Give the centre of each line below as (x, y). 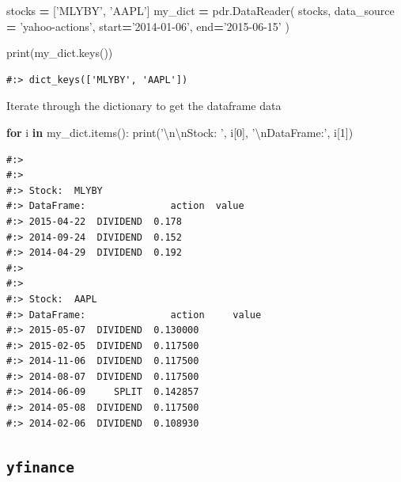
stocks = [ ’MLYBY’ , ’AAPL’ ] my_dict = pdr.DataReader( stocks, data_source (200, 10)
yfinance (40, 467)
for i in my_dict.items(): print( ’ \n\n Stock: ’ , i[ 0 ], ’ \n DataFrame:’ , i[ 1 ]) (180, 132)
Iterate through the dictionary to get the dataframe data (144, 106)
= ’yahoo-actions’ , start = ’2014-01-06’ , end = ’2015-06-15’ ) (148, 26)
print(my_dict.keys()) (60, 53)
